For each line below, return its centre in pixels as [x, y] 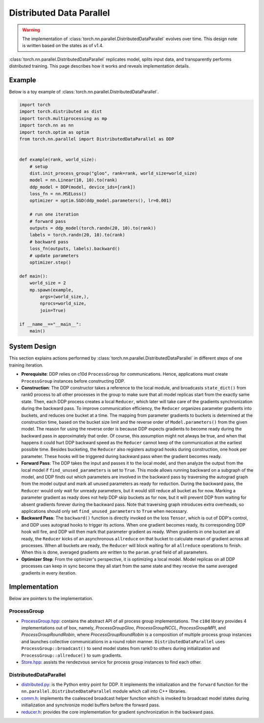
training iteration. [26, 365]
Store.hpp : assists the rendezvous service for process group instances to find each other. [112, 662]
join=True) [53, 310]
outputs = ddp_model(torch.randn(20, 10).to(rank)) [93, 228]
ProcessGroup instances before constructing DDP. [73, 381]
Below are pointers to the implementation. [51, 599]
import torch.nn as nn [46, 125]
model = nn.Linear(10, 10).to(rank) [73, 180]
